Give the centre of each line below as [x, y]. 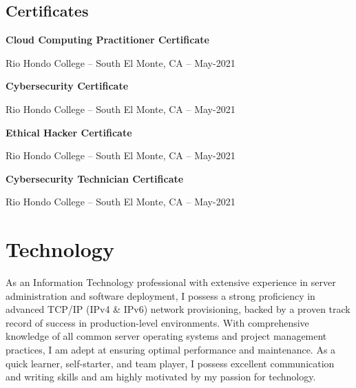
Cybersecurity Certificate [67, 86]
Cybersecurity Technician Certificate [95, 178]
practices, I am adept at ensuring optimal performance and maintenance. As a [171, 350]
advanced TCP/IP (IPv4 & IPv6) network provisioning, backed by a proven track [178, 309]
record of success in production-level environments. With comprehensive [157, 322]
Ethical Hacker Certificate [69, 132]
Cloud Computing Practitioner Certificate [107, 40]
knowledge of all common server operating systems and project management [166, 336]
